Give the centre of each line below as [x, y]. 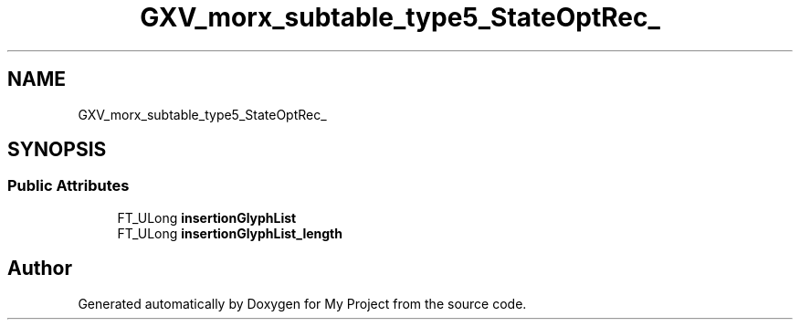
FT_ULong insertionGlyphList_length [230, 233]
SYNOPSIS [57, 150]
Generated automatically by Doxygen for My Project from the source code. [302, 303]
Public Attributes [68, 186]
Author [40, 269]
